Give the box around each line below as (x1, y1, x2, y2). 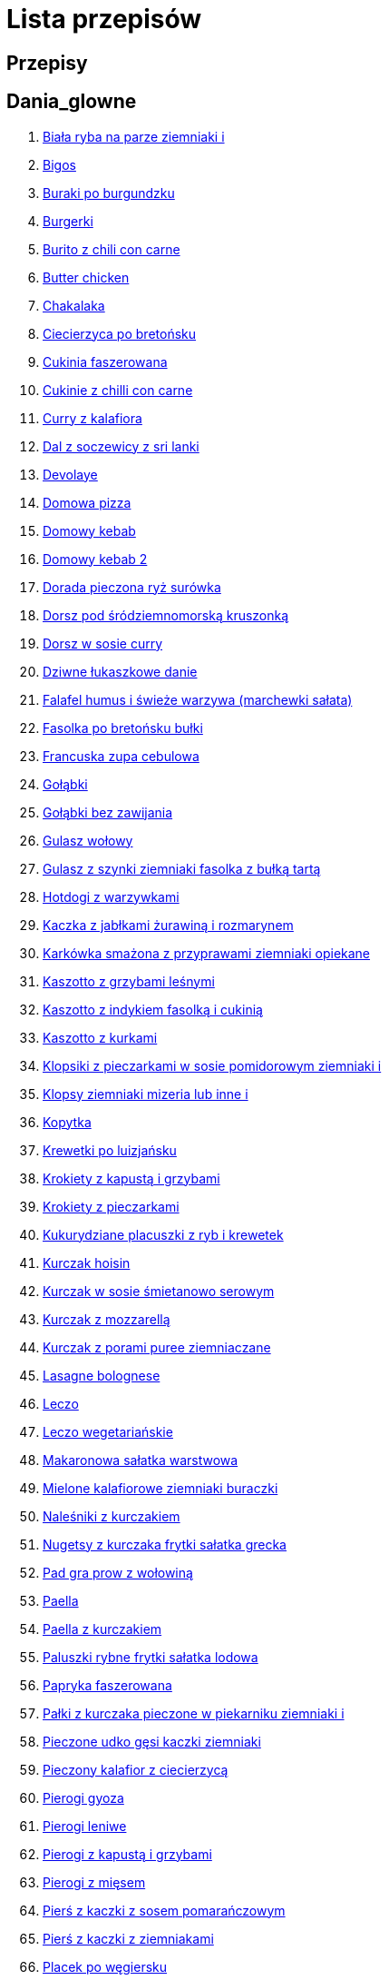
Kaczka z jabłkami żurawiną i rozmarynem (43, 916, 294, 933)
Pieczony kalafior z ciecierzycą (43, 1761, 229, 1777)
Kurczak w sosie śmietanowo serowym (43, 1282, 275, 1299)
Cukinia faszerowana (43, 353, 168, 370)
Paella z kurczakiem (43, 1620, 162, 1637)
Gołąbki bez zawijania (43, 804, 173, 820)
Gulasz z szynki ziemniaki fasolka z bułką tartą (43, 860, 321, 876)
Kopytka (43, 1114, 92, 1130)
